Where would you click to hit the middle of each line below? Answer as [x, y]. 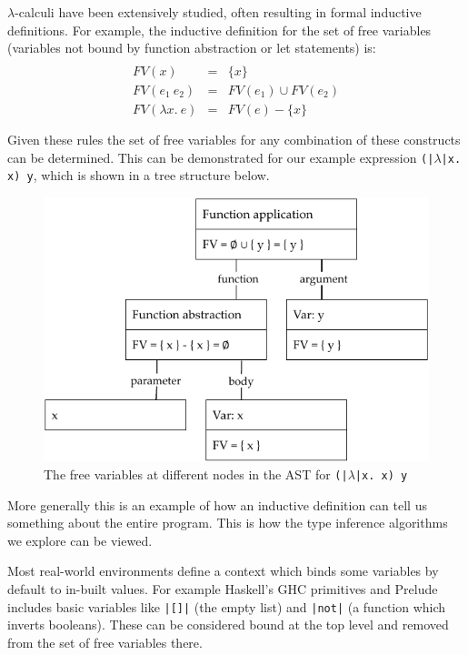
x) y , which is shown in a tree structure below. [139, 175]
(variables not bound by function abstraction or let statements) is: [192, 48]
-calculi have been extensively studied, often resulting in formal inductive [218, 12]
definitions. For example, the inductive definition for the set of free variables [219, 30]
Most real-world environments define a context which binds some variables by [223, 571]
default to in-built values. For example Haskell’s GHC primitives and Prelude [223, 589]
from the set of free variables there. [105, 642]
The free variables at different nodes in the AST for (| [196, 474]
